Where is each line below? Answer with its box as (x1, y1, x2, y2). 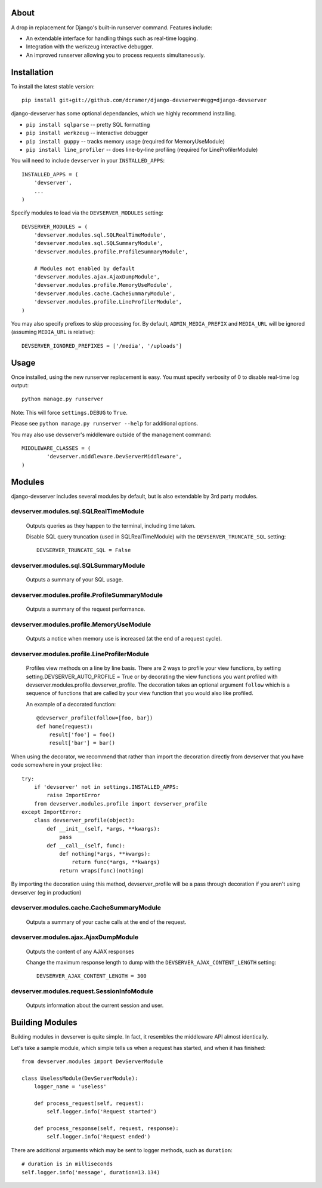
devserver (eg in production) (11, 889, 82, 896)
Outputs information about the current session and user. (26, 1002, 164, 1009)
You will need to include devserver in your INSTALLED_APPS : (11, 157, 165, 164)
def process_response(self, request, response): (33, 1125, 179, 1132)
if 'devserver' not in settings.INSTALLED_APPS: (33, 783, 179, 790)
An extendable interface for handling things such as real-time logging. (26, 35, 198, 42)
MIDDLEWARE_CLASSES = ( (21, 445, 91, 451)
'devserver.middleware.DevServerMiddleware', (47, 453, 182, 460)
